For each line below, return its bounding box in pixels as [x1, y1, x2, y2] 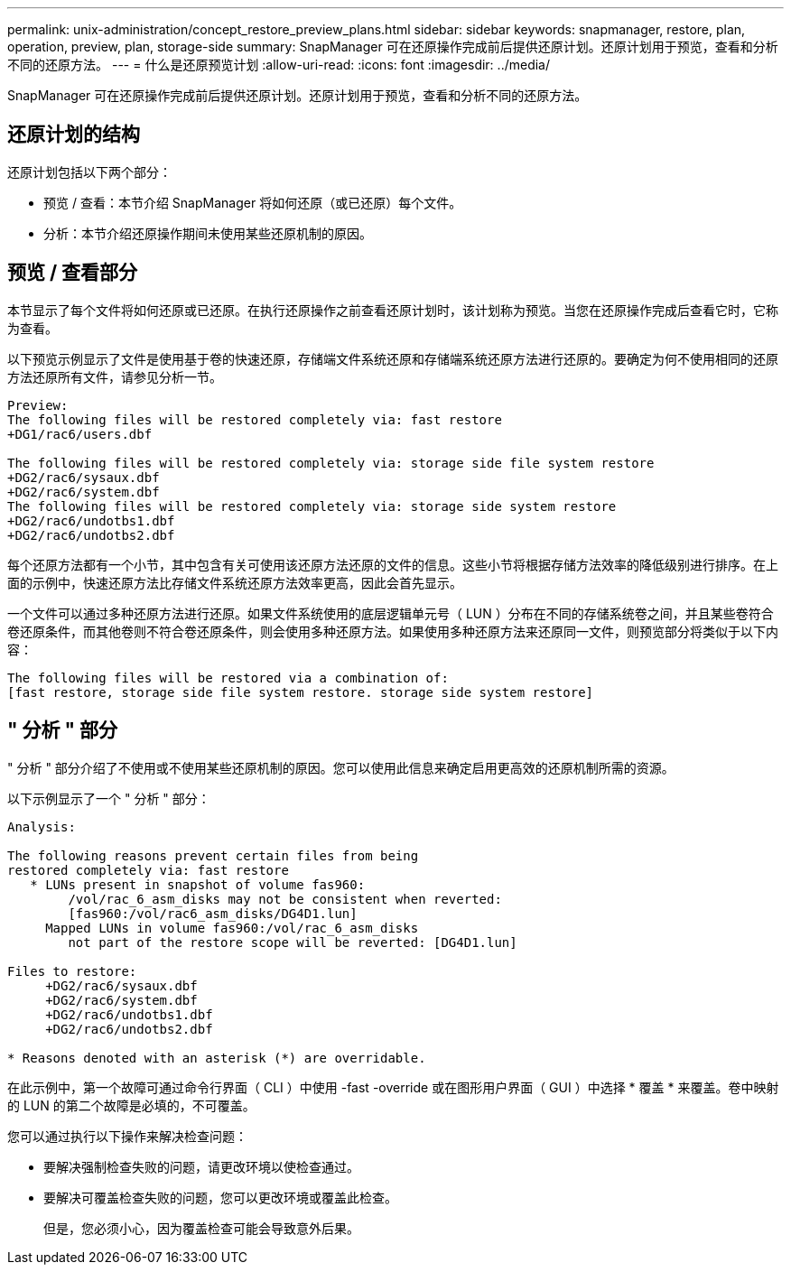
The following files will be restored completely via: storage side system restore [7, 498, 617, 514]
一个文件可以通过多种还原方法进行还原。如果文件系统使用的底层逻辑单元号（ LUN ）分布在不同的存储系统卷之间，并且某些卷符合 [7, 605, 774, 621]
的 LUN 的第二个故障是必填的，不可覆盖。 [7, 1097, 256, 1113]
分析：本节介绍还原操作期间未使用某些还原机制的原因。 [43, 225, 372, 241]
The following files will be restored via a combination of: [7, 670, 449, 685]
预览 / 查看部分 [7, 261, 138, 284]
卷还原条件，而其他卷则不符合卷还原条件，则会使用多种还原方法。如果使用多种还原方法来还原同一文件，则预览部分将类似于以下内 [7, 623, 778, 639]
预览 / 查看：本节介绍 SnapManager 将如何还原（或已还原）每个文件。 [43, 194, 462, 210]
